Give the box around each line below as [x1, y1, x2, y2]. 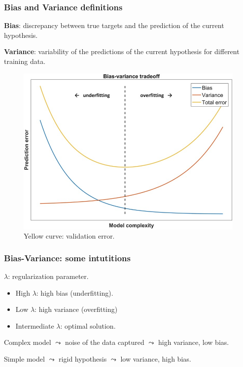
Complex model [4, 337, 51, 347]
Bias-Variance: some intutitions [4, 251, 131, 264]
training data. [4, 56, 46, 66]
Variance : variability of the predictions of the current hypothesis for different [4, 46, 240, 57]
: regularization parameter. [8, 271, 89, 281]
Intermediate [15, 320, 54, 331]
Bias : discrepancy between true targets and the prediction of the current [4, 20, 224, 31]
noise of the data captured [65, 337, 144, 347]
